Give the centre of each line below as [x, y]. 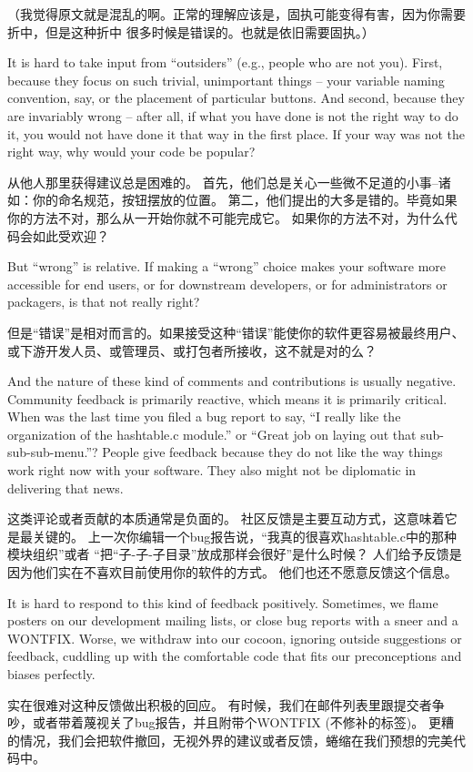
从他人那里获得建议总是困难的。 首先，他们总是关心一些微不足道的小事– [223, 182]
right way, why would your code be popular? [131, 152]
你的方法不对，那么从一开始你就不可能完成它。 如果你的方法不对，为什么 [226, 217]
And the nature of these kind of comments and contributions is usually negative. [232, 381]
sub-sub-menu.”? [53, 452]
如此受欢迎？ [70, 235]
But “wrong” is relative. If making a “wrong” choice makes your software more [227, 266]
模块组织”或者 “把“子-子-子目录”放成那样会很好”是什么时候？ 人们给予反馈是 [235, 554]
